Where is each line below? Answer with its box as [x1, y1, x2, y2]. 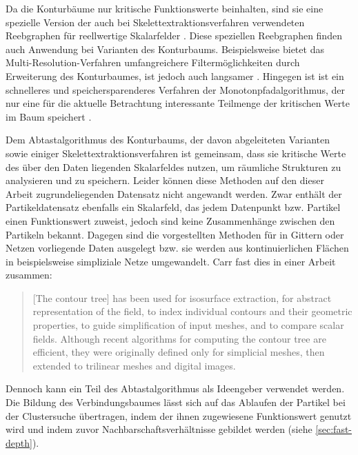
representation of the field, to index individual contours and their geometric [32, 304, 352, 318]
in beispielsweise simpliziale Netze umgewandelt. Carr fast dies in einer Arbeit [6, 254, 336, 268]
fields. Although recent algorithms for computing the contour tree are [32, 331, 326, 345]
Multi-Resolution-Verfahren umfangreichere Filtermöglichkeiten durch [6, 55, 300, 70]
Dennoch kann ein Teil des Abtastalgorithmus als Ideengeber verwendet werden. [6, 381, 345, 396]
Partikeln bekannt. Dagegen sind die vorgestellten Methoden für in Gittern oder [6, 227, 344, 241]
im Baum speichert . [6, 109, 92, 123]
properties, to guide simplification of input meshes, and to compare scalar [32, 318, 344, 332]
